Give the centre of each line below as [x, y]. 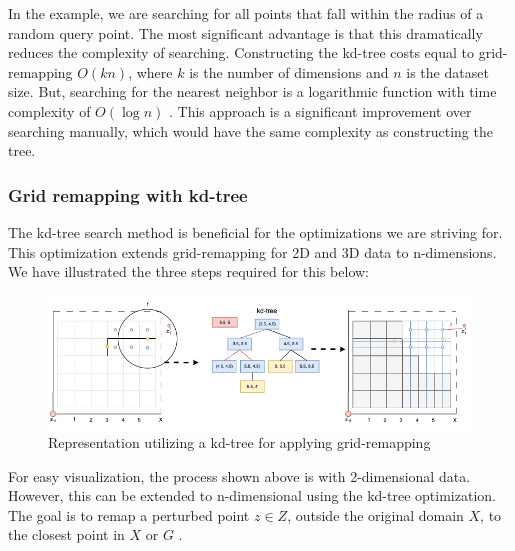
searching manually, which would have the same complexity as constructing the [250, 130]
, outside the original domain [375, 514]
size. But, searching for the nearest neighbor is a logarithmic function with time [252, 91]
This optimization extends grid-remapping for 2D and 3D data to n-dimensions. [252, 251]
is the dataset [447, 71]
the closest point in [66, 534]
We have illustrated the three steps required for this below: [189, 271]
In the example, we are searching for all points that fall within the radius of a [246, 13]
